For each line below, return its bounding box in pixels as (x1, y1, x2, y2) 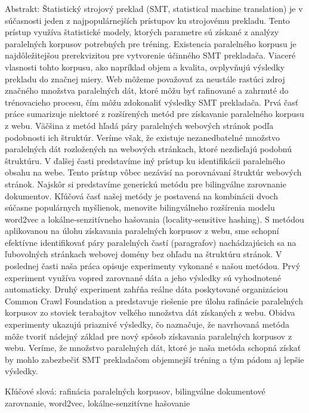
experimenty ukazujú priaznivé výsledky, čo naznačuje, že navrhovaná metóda (5, 318, 289, 331)
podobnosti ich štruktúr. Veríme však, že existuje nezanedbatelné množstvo (5, 131, 280, 143)
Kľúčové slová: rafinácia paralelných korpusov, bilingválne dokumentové (5, 385, 265, 397)
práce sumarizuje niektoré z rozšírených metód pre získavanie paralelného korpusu (5, 107, 304, 120)
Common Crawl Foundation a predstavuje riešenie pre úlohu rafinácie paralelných (5, 294, 303, 307)
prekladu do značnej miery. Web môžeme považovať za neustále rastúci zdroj (5, 72, 285, 85)
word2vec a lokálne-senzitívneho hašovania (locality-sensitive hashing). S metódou (5, 212, 304, 225)
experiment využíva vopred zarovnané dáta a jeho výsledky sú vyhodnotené (5, 271, 282, 283)
